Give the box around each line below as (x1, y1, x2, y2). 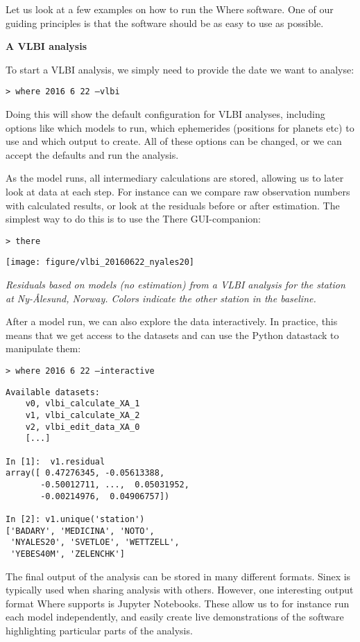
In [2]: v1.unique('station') (6, 514, 145, 524)
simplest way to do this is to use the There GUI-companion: (6, 211, 261, 226)
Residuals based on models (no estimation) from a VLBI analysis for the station (6, 277, 345, 292)
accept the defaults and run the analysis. (6, 147, 179, 162)
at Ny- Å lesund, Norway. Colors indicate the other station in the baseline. (6, 290, 316, 305)
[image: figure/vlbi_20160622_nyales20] (6, 257, 195, 268)
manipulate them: (6, 341, 81, 356)
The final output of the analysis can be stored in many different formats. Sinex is (6, 569, 351, 583)
